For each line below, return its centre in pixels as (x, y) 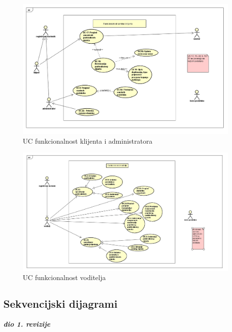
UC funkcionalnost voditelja (64, 277)
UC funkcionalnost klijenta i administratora (88, 141)
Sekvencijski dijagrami (61, 304)
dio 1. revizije (27, 324)
